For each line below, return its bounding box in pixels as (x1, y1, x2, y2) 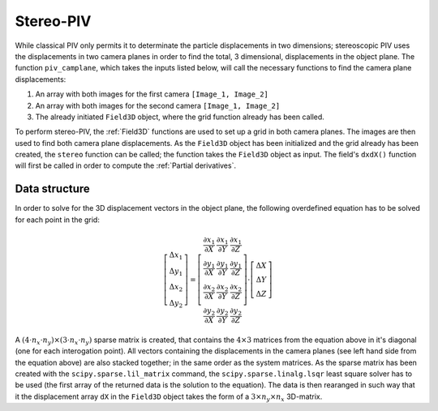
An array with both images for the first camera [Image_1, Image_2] (35, 89, 269, 99)
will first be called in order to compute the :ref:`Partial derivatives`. (15, 161, 237, 170)
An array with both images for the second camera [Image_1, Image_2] (35, 101, 281, 110)
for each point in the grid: (15, 215, 101, 225)
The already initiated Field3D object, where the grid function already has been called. (35, 112, 324, 122)
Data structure (15, 182, 91, 196)
